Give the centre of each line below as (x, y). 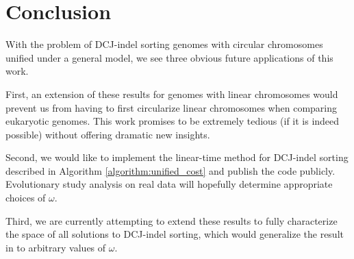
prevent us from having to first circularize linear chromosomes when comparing (171, 107)
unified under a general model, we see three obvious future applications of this (169, 57)
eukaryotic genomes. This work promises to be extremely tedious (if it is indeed (173, 121)
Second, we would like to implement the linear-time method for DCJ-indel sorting (177, 157)
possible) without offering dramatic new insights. (108, 134)
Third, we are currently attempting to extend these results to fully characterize (172, 220)
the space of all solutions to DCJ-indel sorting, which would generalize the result (175, 234)
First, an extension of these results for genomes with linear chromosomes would (172, 94)
